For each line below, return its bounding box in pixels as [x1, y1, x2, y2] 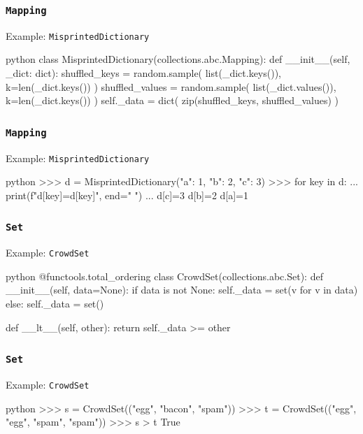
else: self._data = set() [6, 296, 104, 311]
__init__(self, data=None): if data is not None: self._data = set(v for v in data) [6, 282, 358, 297]
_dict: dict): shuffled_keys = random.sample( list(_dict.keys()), [6, 66, 281, 80]
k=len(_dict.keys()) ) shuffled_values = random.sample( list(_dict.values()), [6, 79, 336, 94]
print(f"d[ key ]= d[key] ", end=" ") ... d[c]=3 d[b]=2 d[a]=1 [6, 187, 248, 202]
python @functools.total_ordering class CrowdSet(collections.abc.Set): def [6, 268, 323, 283]
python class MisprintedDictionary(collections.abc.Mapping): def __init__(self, [6, 52, 350, 66]
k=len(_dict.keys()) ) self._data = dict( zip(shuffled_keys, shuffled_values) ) [6, 93, 339, 108]
